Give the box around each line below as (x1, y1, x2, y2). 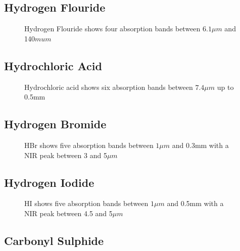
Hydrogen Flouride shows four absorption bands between (24, 23, 201, 34)
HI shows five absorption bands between (24, 198, 149, 209)
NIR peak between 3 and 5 (24, 149, 107, 160)
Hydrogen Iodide (4, 174, 94, 190)
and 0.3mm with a (172, 139, 229, 150)
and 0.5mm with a (167, 198, 224, 209)
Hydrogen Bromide (4, 116, 107, 132)
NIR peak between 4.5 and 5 (24, 208, 113, 218)
